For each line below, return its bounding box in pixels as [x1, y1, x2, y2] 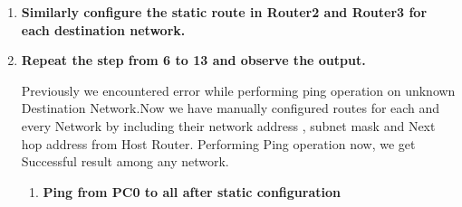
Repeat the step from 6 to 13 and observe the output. [21, 51, 366, 70]
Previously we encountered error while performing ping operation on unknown [21, 80, 456, 99]
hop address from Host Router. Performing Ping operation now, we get [21, 134, 416, 153]
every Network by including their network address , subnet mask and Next [21, 116, 436, 135]
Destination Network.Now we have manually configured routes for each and [21, 99, 440, 118]
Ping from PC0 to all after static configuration [43, 182, 341, 201]
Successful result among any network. [21, 152, 229, 171]
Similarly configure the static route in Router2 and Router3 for [21, 3, 428, 21]
